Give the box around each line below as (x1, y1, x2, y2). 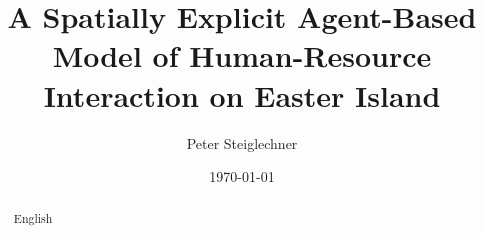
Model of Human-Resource (52, 35, 432, 76)
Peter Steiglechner (186, 132, 298, 153)
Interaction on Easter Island (43, 74, 441, 115)
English (13, 210, 53, 227)
